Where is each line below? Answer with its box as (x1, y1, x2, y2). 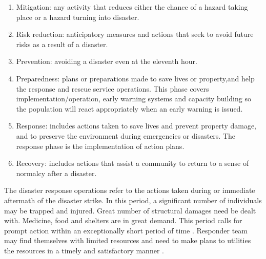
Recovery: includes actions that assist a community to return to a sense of (16, 158, 249, 168)
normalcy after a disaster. (16, 167, 97, 178)
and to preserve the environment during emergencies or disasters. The (16, 130, 236, 141)
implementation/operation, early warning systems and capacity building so (16, 93, 251, 104)
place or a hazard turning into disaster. (16, 11, 139, 22)
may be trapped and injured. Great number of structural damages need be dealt (4, 205, 256, 215)
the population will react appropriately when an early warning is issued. (16, 103, 243, 114)
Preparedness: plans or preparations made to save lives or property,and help (16, 73, 255, 83)
